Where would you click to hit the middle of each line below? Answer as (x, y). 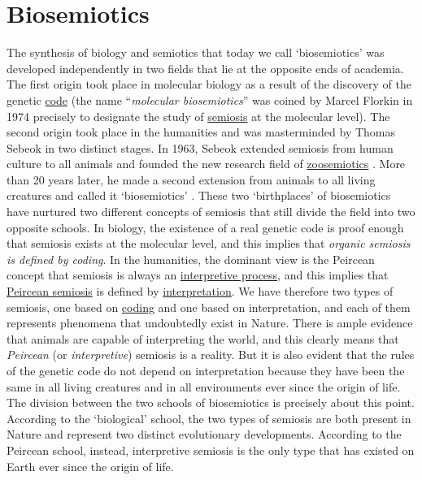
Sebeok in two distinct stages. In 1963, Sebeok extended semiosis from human (200, 147)
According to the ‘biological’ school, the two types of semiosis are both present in (209, 418)
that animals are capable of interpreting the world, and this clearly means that (203, 338)
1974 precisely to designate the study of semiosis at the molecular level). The (198, 116)
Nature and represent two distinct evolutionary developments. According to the (204, 434)
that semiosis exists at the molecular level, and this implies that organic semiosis (209, 243)
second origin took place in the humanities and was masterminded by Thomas (201, 132)
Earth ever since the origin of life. (90, 466)
